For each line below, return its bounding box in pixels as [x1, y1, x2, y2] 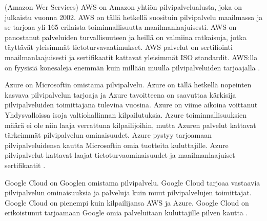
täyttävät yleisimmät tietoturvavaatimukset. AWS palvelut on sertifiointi [5, 42, 233, 52]
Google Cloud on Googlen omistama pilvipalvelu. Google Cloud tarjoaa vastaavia [5, 177, 260, 188]
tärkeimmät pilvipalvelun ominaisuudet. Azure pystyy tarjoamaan [5, 130, 212, 140]
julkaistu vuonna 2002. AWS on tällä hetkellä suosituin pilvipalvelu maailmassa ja [5, 11, 263, 22]
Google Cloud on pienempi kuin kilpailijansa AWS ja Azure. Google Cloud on [5, 197, 249, 208]
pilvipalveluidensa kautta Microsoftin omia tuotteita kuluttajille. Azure [5, 139, 229, 150]
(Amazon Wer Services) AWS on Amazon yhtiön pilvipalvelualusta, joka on [5, 2, 242, 12]
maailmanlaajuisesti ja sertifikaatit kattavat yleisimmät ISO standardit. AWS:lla [5, 51, 258, 62]
